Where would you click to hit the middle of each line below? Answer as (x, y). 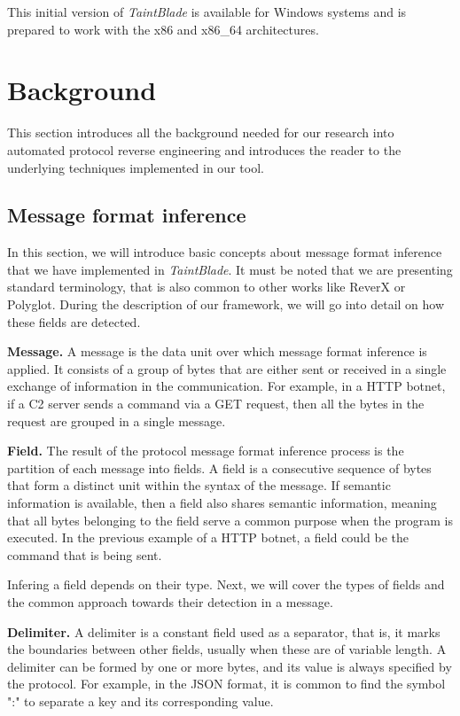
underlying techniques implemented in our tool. (136, 167)
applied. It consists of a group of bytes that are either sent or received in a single (227, 368)
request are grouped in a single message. (117, 420)
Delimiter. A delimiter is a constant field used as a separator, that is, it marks (224, 631)
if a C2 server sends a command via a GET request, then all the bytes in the (216, 404)
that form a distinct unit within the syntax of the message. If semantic (199, 485)
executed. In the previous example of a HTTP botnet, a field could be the (208, 537)
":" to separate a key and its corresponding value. (140, 700)
